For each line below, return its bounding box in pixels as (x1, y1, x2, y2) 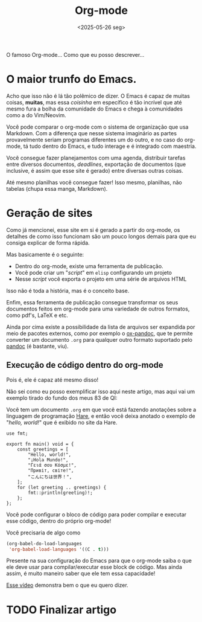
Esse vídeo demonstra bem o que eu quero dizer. (6, 582, 128, 589)
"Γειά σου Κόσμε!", (28, 462, 77, 468)
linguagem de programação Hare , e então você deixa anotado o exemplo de (6, 412, 195, 420)
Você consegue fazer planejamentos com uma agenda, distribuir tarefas (6, 154, 186, 161)
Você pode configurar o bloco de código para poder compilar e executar (6, 511, 187, 518)
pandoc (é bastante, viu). (6, 342, 69, 350)
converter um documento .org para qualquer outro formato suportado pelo (6, 336, 193, 343)
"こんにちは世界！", (28, 473, 72, 480)
